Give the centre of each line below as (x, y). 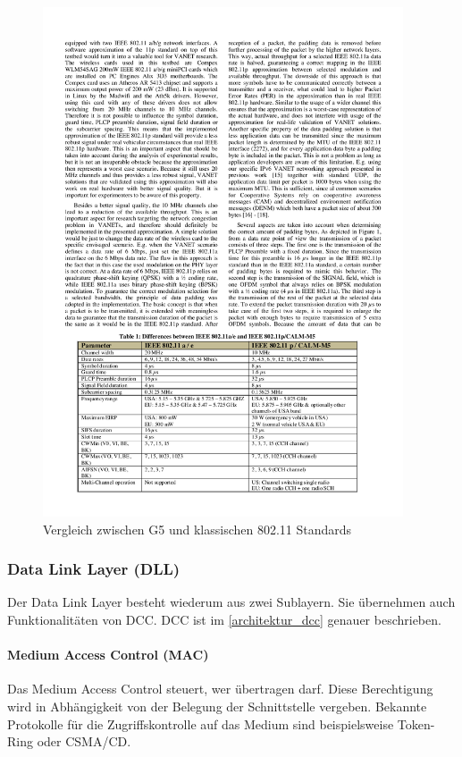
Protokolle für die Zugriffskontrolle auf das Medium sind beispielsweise (201, 723)
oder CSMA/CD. (84, 741)
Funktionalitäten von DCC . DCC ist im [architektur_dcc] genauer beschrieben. (224, 619)
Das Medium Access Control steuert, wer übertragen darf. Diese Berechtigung (220, 689)
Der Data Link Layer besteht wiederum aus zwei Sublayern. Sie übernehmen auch (231, 602)
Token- (416, 723)
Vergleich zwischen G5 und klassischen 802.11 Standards (197, 529)
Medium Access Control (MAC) (108, 655)
